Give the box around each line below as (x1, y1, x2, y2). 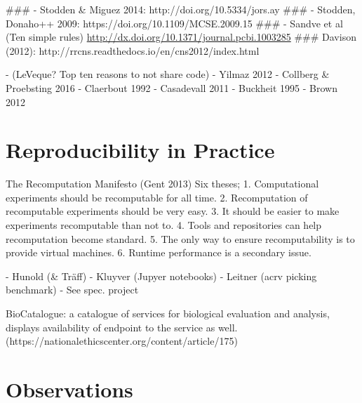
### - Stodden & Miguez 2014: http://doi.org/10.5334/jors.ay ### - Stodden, (6, 2, 356, 16)
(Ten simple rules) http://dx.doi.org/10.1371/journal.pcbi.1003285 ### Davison (6, 29, 356, 44)
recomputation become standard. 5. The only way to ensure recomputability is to (6, 231, 355, 246)
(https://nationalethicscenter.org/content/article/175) (6, 333, 238, 348)
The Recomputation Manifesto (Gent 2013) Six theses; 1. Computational (6, 176, 319, 191)
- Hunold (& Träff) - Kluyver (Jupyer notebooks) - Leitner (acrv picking (6, 268, 317, 283)
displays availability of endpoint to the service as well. (6, 319, 238, 334)
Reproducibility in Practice (6, 136, 275, 164)
